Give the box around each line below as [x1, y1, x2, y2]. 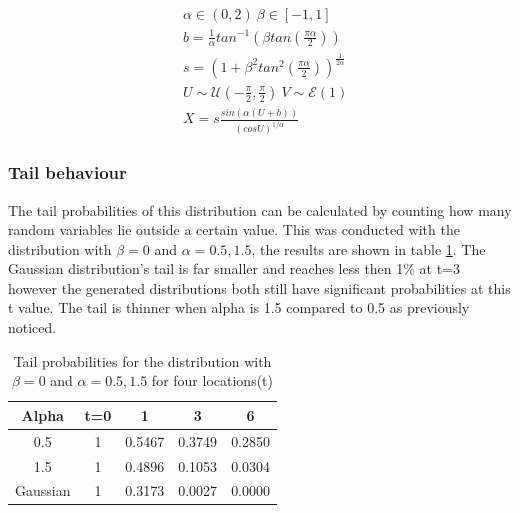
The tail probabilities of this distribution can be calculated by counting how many [8, 199, 512, 220]
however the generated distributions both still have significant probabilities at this [8, 277, 511, 298]
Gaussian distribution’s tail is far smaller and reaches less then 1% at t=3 [8, 258, 461, 279]
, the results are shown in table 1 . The [251, 238, 486, 259]
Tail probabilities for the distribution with [13, 350, 272, 371]
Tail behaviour [8, 160, 127, 185]
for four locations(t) [151, 370, 273, 391]
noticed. [8, 317, 57, 338]
